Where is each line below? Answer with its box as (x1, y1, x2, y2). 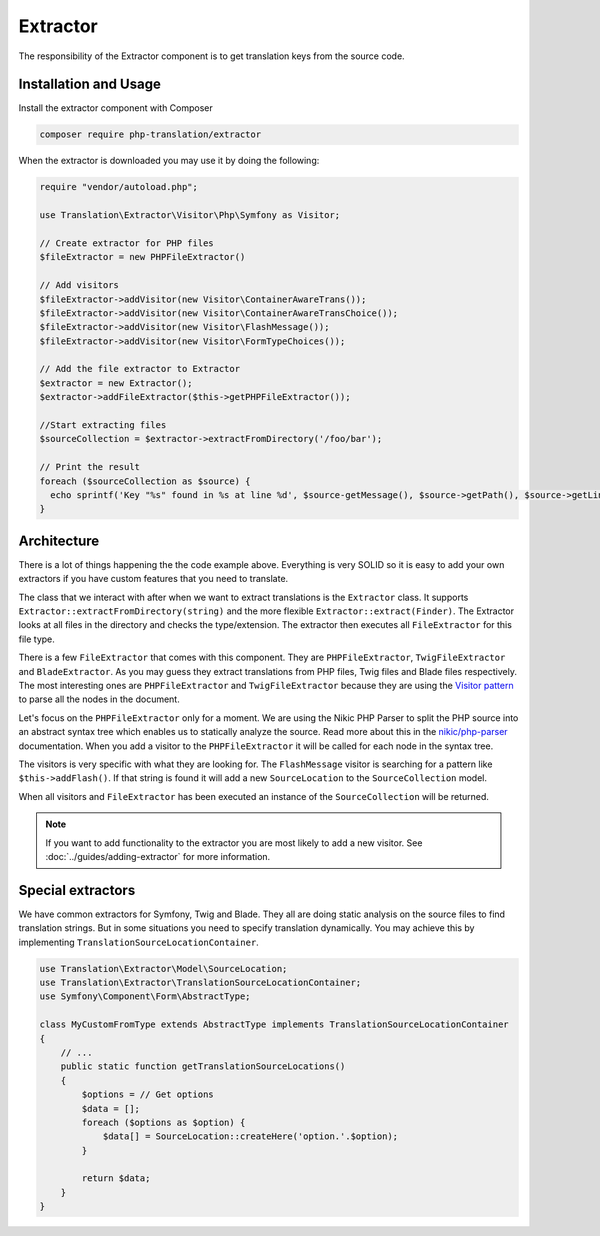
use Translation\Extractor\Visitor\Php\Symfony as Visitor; (39, 210, 341, 221)
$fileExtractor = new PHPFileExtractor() (39, 251, 246, 263)
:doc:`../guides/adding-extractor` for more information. (45, 850, 271, 862)
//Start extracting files (39, 420, 167, 431)
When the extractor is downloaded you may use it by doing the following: (18, 155, 320, 167)
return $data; (81, 1173, 151, 1184)
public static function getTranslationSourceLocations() (60, 1061, 346, 1072)
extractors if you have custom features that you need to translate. (18, 573, 289, 585)
